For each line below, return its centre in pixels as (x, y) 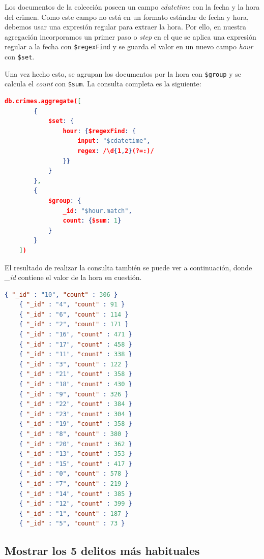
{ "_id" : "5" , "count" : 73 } (72, 524)
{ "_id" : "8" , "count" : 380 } (74, 434)
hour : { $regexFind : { (99, 131)
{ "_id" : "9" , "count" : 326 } (74, 394)
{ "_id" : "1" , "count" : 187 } (74, 514)
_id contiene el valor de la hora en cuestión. (73, 277)
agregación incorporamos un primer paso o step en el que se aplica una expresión (130, 36)
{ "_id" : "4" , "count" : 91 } (72, 305)
